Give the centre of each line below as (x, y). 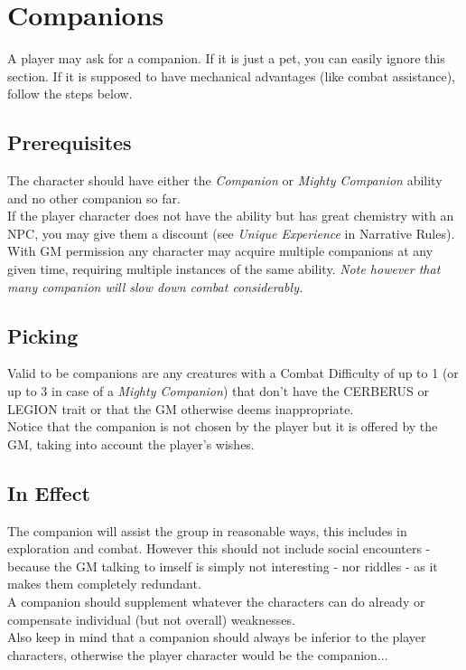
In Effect (49, 492)
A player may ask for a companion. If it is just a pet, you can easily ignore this (226, 58)
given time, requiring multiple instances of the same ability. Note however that (224, 269)
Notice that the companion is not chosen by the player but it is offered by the (223, 426)
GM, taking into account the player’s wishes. (131, 444)
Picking (43, 335)
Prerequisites (70, 142)
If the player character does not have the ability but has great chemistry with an (231, 216)
